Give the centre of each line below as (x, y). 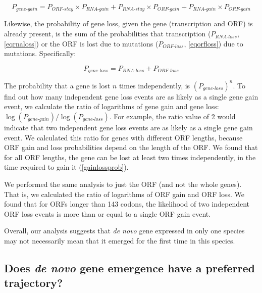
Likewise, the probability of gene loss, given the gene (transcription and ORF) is (128, 23)
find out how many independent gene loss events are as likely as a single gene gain (131, 96)
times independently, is (154, 85)
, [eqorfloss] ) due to (214, 43)
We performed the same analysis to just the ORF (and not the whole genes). (123, 184)
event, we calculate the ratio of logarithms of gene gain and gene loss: (112, 106)
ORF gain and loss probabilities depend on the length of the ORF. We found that (131, 147)
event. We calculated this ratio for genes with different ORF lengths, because (123, 137)
